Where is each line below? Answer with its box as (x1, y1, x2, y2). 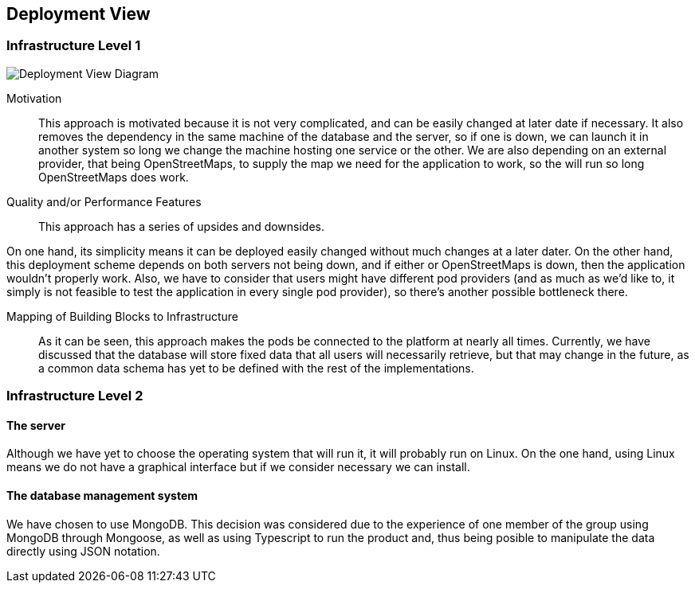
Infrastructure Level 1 (6, 37, 141, 54)
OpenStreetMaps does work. (38, 170, 189, 184)
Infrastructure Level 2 (6, 388, 143, 404)
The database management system (6, 489, 198, 502)
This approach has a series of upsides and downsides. (38, 219, 325, 233)
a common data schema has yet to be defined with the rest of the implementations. (38, 361, 474, 375)
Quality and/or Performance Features (6, 194, 202, 209)
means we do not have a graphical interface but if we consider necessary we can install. (6, 460, 470, 474)
